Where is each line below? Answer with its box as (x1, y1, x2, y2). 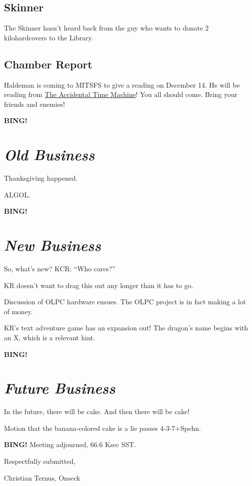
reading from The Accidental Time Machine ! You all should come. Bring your (4, 89, 238, 99)
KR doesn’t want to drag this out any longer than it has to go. (4, 280, 194, 290)
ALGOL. (4, 189, 30, 199)
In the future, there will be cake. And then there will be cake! (4, 406, 190, 417)
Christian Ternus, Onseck (4, 472, 81, 483)
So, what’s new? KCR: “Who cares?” (4, 263, 115, 273)
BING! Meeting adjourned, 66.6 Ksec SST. (4, 439, 136, 450)
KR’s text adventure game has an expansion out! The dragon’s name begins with (4, 323, 248, 333)
